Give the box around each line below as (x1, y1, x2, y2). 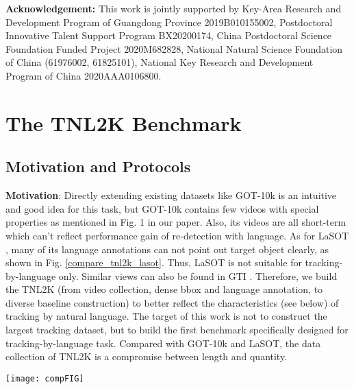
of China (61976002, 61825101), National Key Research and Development (5, 55, 314, 69)
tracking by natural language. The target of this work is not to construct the (5, 309, 327, 323)
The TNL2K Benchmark (5, 108, 242, 137)
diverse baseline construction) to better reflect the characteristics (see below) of (5, 295, 339, 309)
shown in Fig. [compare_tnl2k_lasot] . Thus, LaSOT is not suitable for (5, 255, 302, 270)
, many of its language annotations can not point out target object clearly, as (5, 241, 329, 256)
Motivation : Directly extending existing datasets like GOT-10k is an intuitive (5, 188, 337, 202)
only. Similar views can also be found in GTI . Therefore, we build (58, 268, 338, 283)
